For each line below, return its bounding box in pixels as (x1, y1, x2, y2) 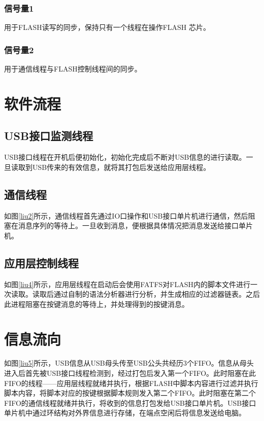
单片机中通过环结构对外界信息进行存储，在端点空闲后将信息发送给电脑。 (4, 407, 246, 418)
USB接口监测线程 (4, 128, 93, 144)
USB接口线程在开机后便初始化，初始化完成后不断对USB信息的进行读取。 (4, 152, 246, 162)
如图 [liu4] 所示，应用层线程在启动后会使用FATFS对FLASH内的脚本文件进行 (4, 278, 250, 289)
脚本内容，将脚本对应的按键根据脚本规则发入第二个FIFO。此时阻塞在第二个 (4, 388, 256, 398)
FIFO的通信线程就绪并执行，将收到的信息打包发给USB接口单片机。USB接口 (4, 397, 256, 408)
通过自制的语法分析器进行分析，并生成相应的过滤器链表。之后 (53, 289, 260, 299)
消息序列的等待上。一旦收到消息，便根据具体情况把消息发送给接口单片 (18, 220, 253, 231)
